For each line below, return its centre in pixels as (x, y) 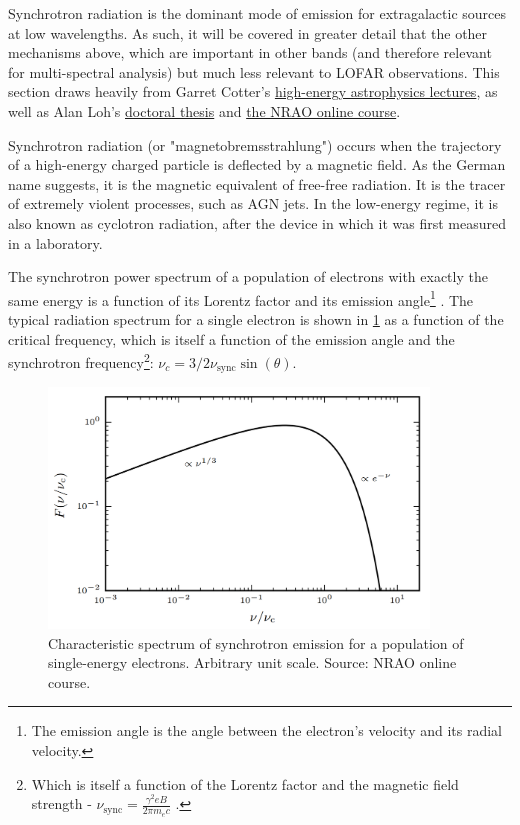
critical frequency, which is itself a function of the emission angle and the (231, 338)
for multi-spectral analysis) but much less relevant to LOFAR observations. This (254, 71)
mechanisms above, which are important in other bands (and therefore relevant (250, 52)
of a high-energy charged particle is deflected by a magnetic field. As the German (257, 164)
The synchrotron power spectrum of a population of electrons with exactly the (248, 276)
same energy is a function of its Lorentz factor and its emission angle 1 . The (241, 298)
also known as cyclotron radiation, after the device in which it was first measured (257, 222)
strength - (61, 803)
